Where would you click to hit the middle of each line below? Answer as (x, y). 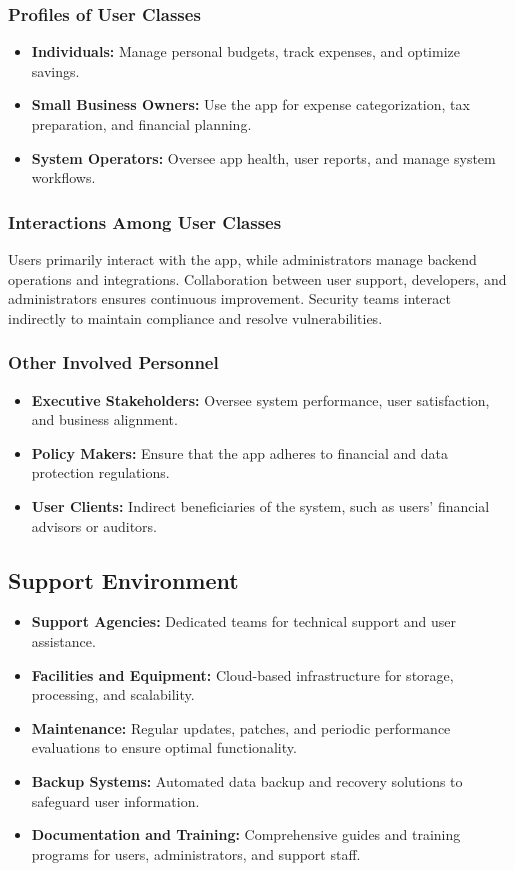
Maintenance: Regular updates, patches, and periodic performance (241, 727)
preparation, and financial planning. (141, 124)
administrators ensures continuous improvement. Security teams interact (229, 298)
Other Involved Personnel (113, 362)
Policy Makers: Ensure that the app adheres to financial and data (239, 452)
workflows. (63, 177)
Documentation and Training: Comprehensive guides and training (246, 834)
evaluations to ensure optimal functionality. (164, 747)
